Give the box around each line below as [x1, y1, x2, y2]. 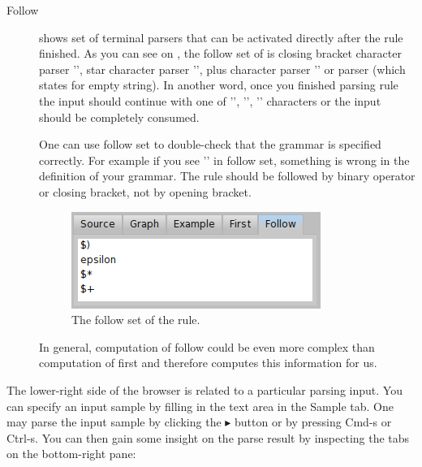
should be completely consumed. [39, 108, 200, 125]
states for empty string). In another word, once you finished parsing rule [39, 76, 398, 93]
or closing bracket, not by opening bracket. [39, 183, 252, 200]
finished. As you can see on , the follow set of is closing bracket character [39, 45, 402, 62]
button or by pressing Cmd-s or [234, 413, 392, 430]
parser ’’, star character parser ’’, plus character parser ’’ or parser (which [39, 60, 406, 77]
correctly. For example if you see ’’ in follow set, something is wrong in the [39, 151, 410, 168]
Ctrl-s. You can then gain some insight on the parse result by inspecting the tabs [6, 429, 410, 446]
